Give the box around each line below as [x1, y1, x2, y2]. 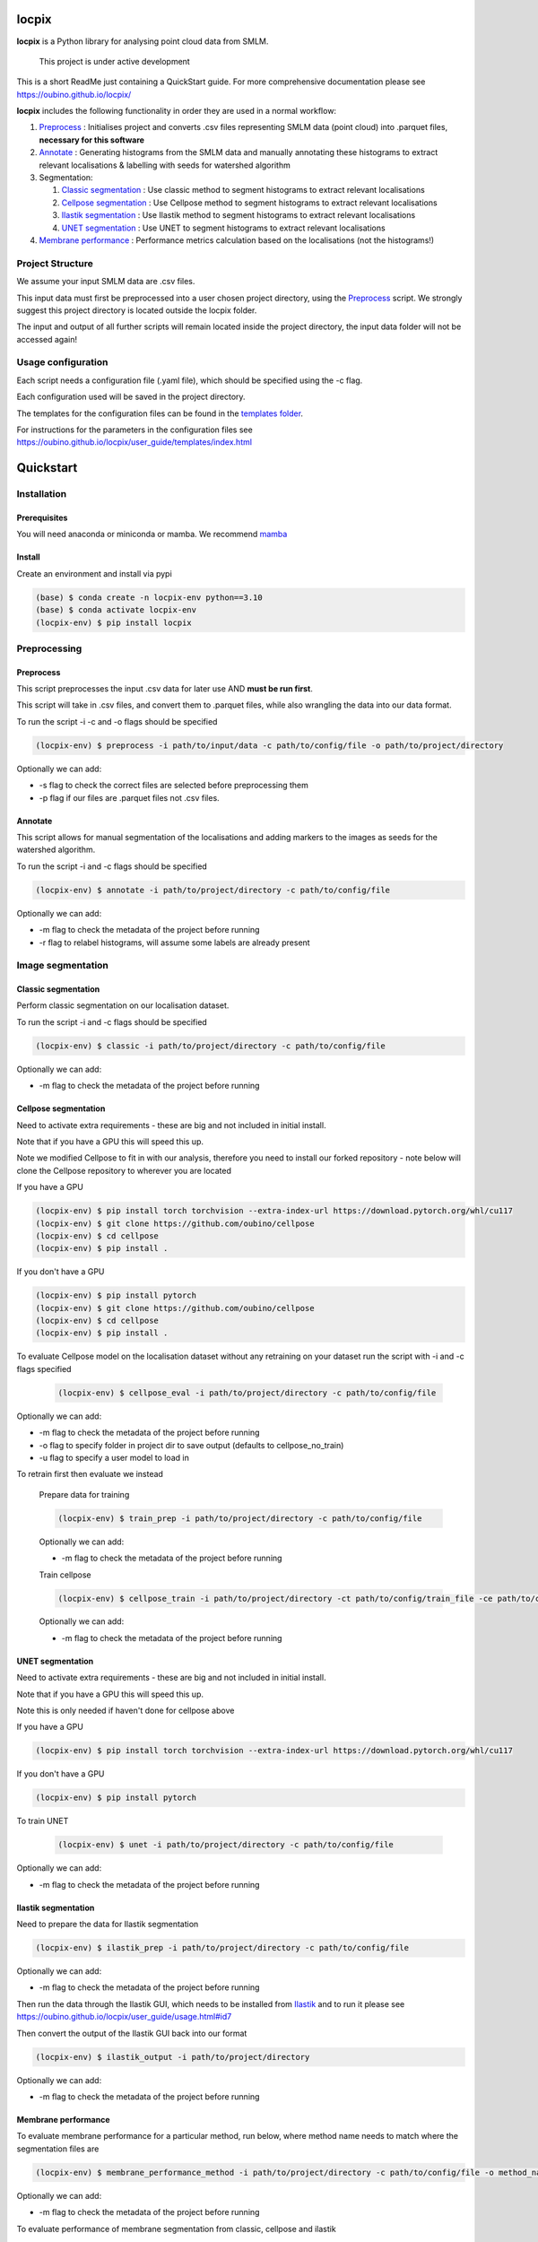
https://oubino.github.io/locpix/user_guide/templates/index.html [16, 437, 253, 448]
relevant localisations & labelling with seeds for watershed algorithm [39, 160, 291, 170]
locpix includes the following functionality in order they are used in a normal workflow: [16, 106, 336, 117]
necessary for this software [39, 135, 145, 145]
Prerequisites [16, 512, 68, 523]
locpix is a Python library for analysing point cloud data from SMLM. [16, 36, 269, 47]
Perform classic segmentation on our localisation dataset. [16, 1000, 230, 1011]
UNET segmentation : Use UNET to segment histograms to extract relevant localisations [61, 222, 386, 233]
